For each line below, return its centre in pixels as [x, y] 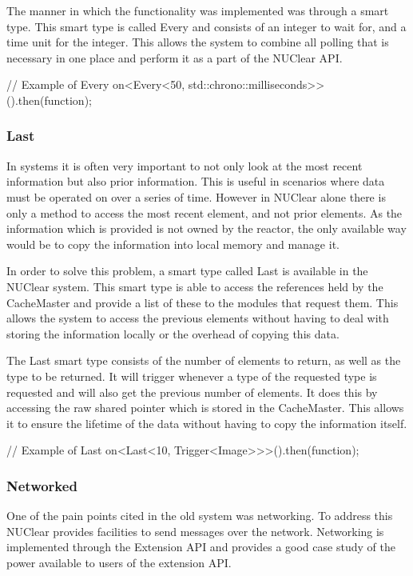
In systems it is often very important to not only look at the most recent [185, 165]
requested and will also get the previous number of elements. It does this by [192, 392]
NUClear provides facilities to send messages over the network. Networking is [195, 531]
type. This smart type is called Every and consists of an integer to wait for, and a [206, 26]
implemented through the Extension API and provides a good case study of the [201, 547]
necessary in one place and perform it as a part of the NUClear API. [175, 57]
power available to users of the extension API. [119, 562]
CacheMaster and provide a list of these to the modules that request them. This [203, 302]
